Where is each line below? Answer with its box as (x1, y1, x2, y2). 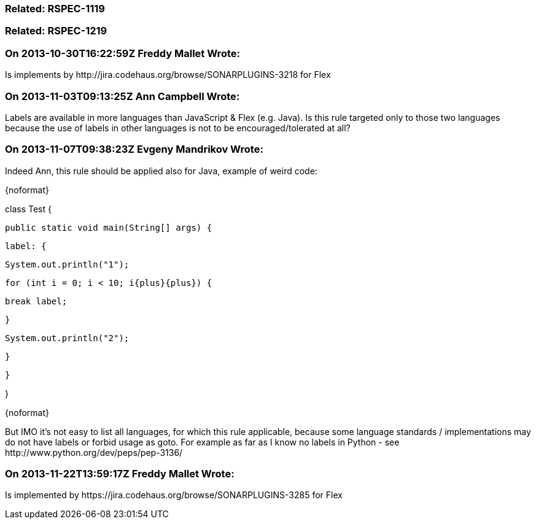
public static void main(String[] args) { (5, 222, 212, 233)
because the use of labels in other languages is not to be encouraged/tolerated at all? (5, 122, 351, 133)
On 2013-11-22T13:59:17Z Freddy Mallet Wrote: (5, 468, 235, 480)
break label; (5, 296, 68, 306)
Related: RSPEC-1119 (5, 2, 105, 15)
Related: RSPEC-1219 (5, 25, 107, 37)
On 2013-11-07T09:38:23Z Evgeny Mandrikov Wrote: (5, 143, 263, 156)
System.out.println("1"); (5, 259, 130, 269)
